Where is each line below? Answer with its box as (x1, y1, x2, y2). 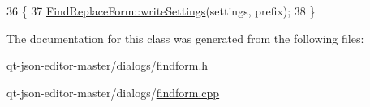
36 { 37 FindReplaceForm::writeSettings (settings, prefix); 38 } (6, 2, 316, 19)
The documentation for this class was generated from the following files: (6, 29, 364, 46)
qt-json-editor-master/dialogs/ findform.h (6, 57, 209, 74)
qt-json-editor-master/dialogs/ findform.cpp (6, 83, 220, 101)
